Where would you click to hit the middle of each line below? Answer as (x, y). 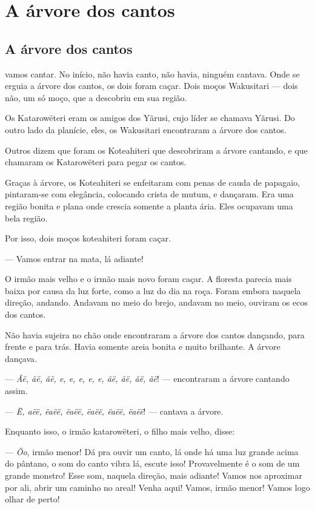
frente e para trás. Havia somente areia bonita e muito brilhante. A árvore (143, 346)
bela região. (26, 218)
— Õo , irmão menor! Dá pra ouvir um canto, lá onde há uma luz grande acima (152, 451)
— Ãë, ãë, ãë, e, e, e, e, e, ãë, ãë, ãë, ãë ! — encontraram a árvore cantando (147, 379)
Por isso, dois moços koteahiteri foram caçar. (88, 238)
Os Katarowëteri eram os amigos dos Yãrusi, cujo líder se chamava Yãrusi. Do (150, 118)
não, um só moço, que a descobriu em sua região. (96, 97)
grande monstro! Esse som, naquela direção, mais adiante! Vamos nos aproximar (154, 475)
